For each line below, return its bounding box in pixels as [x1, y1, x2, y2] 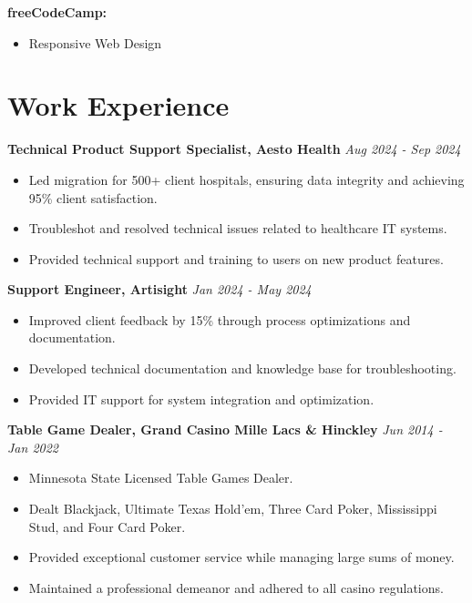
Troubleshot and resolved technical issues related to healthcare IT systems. [28, 219, 447, 238]
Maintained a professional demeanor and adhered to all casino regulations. [28, 577, 444, 597]
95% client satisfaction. [28, 188, 158, 207]
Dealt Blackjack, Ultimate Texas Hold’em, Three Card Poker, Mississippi [28, 499, 437, 518]
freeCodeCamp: [7, 3, 108, 21]
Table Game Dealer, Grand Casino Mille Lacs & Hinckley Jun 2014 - [7, 420, 443, 439]
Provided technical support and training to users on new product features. [28, 249, 444, 268]
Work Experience [7, 87, 230, 124]
